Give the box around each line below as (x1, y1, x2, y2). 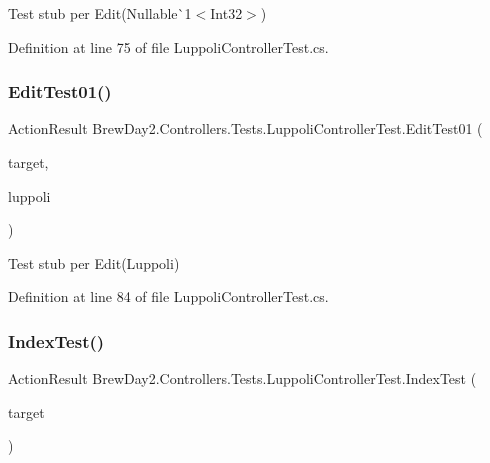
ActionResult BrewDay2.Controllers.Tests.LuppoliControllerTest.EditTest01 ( (8, 118, 483, 139)
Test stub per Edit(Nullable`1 (8, 3, 192, 23)
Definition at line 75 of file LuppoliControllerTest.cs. (8, 36, 329, 57)
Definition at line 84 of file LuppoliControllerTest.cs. (8, 286, 329, 307)
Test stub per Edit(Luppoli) (8, 252, 180, 273)
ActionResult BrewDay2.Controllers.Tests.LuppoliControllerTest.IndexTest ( (8, 368, 477, 389)
